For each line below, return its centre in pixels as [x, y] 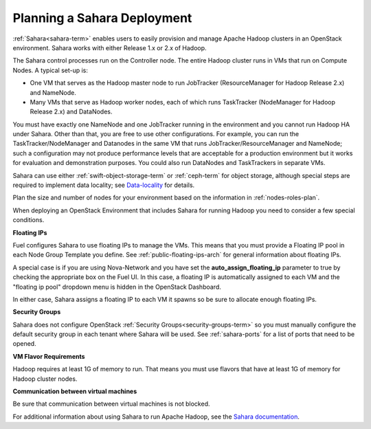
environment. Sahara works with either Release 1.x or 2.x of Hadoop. [110, 47]
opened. [25, 344]
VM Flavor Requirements [49, 356]
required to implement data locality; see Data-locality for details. [104, 185]
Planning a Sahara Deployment [102, 18]
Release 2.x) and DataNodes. [71, 112]
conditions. [29, 220]
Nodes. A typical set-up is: [50, 70]
